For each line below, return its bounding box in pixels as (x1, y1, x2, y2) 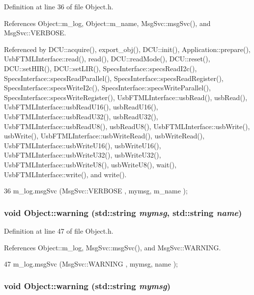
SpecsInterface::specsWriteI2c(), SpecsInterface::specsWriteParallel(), (4, 82, 211, 93)
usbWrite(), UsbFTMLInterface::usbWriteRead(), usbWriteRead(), (4, 131, 205, 141)
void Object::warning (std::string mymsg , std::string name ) (4, 206, 242, 218)
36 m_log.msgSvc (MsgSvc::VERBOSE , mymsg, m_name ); (4, 186, 188, 196)
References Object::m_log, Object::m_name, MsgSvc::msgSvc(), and (4, 18, 211, 28)
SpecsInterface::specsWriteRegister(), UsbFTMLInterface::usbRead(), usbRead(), (4, 92, 248, 102)
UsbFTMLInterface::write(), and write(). (4, 169, 127, 179)
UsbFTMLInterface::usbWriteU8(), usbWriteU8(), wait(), (4, 159, 177, 169)
